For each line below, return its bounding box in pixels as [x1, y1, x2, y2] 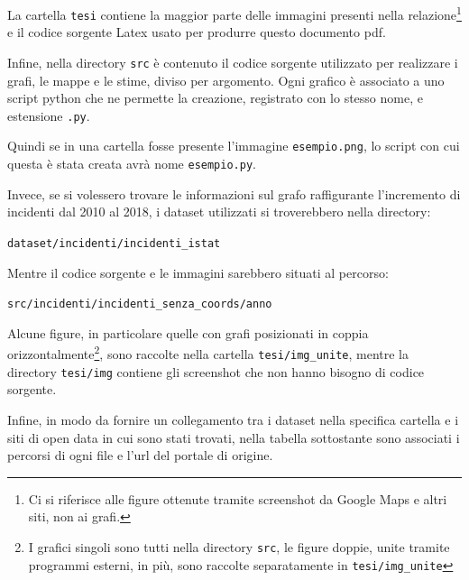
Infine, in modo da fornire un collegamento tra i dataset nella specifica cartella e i [7, 410, 459, 428]
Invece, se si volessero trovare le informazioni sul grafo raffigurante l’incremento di [7, 184, 461, 203]
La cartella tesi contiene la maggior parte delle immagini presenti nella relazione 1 [7, 3, 462, 23]
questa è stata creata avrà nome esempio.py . [7, 154, 256, 173]
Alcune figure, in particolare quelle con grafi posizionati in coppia [7, 323, 369, 342]
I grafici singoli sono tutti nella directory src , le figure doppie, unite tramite [28, 537, 450, 556]
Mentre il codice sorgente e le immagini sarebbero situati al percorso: [7, 262, 389, 281]
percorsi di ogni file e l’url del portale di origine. [7, 446, 273, 465]
